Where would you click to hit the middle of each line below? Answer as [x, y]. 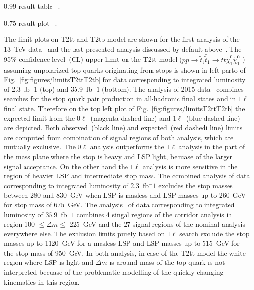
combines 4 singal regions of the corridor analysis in [154, 214]
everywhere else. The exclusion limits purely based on [85, 233]
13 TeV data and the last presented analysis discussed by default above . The [123, 48]
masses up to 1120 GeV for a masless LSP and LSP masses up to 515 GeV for [122, 243]
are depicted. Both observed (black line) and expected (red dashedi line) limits [123, 128]
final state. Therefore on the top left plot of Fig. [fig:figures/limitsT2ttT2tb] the [125, 108]
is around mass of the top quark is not [167, 262]
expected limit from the [39, 118]
